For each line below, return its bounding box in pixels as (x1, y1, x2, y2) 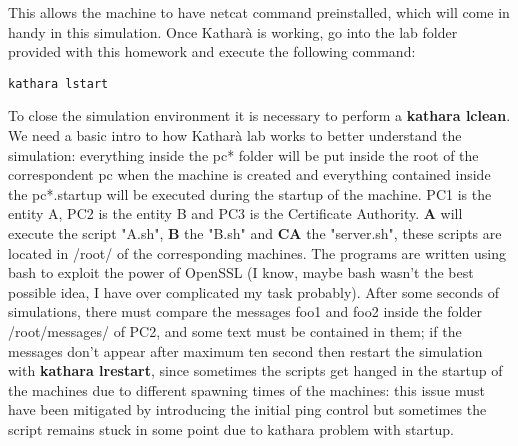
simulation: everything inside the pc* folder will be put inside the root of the (8, 144, 479, 165)
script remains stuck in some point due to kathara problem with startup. (8, 418, 454, 439)
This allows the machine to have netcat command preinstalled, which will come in (8, 2, 510, 22)
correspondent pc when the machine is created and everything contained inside (8, 164, 491, 185)
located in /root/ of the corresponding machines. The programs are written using (8, 242, 506, 263)
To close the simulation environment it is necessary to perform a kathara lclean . (8, 105, 511, 126)
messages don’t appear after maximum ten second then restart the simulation (8, 340, 483, 361)
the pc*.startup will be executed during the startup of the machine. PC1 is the (8, 183, 492, 204)
